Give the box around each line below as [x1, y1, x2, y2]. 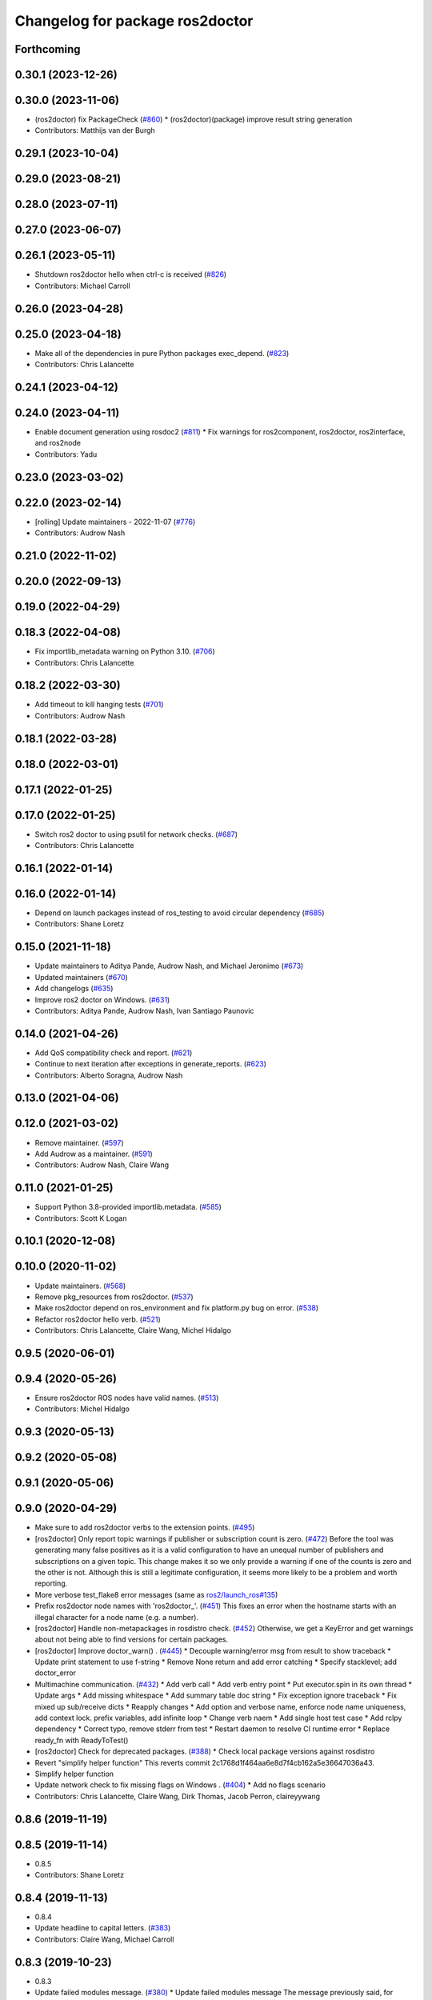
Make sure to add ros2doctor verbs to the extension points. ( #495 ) [34, 1522, 255, 1532]
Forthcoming [14, 42, 81, 56]
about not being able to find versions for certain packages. [34, 1634, 228, 1644]
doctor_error [34, 1668, 76, 1678]
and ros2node [34, 438, 82, 448]
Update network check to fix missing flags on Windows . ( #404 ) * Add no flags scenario [34, 1780, 326, 1790]
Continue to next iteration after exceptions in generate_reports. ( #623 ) [34, 1059, 267, 1069]
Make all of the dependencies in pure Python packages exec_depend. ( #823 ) [34, 348, 290, 358]
